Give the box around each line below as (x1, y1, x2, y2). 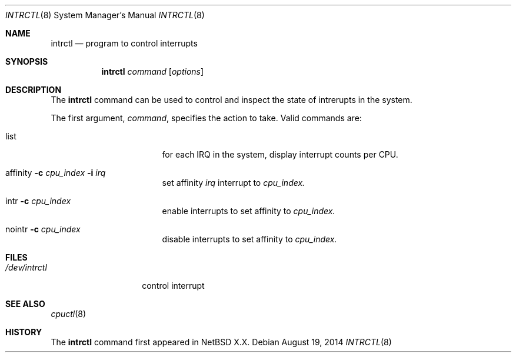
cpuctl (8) (51, 309, 86, 319)
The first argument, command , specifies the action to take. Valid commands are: (51, 113, 362, 123)
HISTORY (5, 327, 42, 337)
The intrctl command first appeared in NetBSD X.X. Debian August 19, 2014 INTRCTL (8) (51, 337, 392, 347)
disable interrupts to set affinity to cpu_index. (162, 234, 337, 244)
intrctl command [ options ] (101, 66, 204, 76)
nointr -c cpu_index (5, 224, 81, 234)
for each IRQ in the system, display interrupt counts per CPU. (162, 149, 398, 159)
